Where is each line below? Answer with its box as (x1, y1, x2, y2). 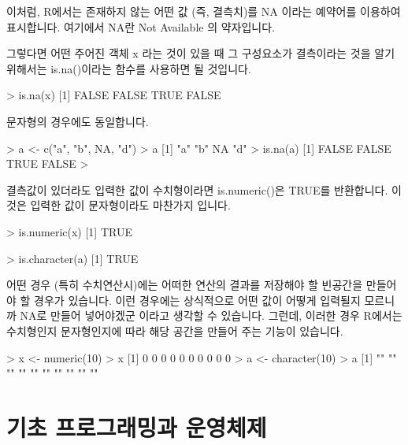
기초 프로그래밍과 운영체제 (6, 410, 267, 443)
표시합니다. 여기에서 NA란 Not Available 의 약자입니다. (6, 18, 276, 35)
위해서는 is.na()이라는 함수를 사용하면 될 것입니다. (6, 60, 251, 76)
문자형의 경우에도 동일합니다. (6, 113, 149, 129)
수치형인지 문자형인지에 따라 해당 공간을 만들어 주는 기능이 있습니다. (6, 322, 343, 339)
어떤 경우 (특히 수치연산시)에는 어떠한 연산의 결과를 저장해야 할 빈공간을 (6, 276, 363, 293)
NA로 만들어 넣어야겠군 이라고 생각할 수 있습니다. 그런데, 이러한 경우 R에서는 (20, 307, 402, 324)
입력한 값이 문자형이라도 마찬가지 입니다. (30, 197, 231, 213)
